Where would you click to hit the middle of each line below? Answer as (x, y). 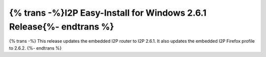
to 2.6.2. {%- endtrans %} (35, 48)
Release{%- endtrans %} (62, 27)
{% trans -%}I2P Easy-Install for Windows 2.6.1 (108, 13)
